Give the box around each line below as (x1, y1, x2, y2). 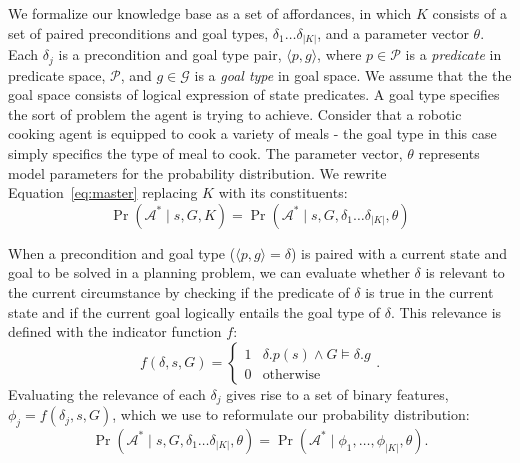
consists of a (432, 3, 507, 23)
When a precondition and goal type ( (8, 242, 236, 263)
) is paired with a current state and (290, 242, 508, 263)
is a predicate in (405, 44, 502, 65)
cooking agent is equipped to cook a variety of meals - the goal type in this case (8, 123, 497, 144)
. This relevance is (390, 301, 502, 322)
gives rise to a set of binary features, (226, 383, 449, 404)
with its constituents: (218, 182, 348, 203)
